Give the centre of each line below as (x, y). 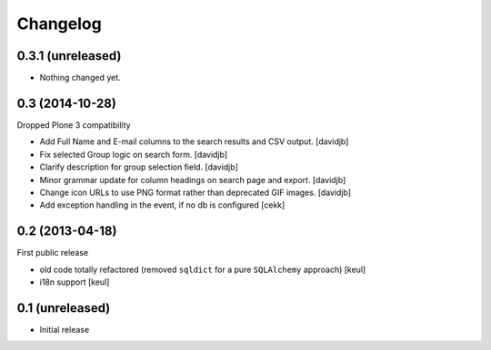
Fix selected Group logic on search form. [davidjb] (134, 154)
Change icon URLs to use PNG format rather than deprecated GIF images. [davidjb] (195, 192)
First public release (53, 253)
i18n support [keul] (75, 282)
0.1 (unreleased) (64, 308)
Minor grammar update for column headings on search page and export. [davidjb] (193, 180)
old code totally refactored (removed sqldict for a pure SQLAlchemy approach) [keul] (203, 269)
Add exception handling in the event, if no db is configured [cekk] (162, 205)
